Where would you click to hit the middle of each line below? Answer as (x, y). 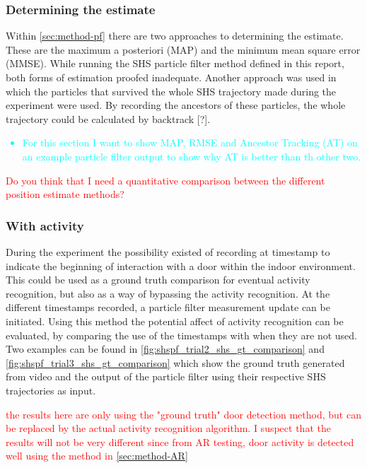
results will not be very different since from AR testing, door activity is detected (180, 441)
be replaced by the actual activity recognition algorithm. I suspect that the (168, 428)
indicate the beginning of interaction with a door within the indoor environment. (181, 265)
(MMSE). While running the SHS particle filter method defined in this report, (175, 63)
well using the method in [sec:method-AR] (97, 456)
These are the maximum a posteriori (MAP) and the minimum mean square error (183, 49)
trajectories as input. (51, 390)
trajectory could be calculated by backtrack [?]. (108, 118)
